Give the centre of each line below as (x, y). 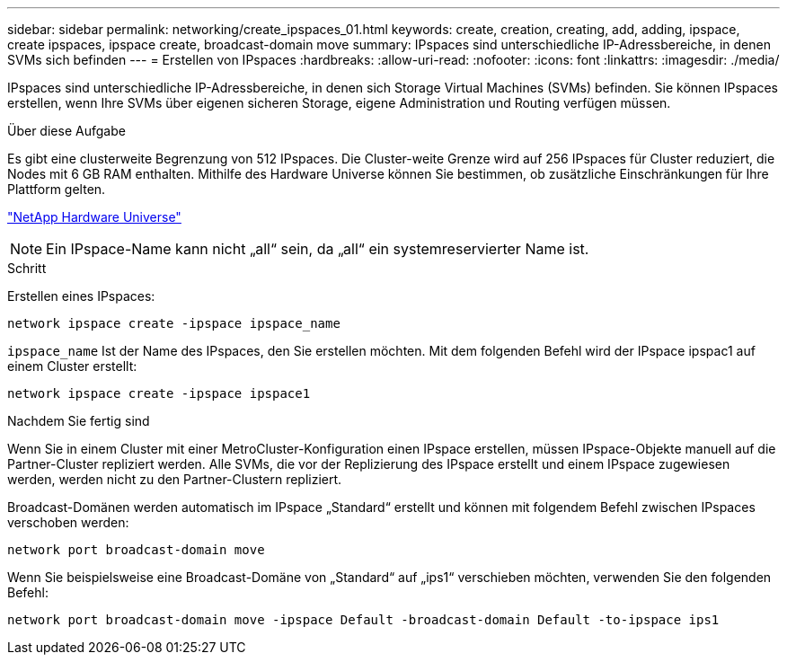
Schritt (27, 268)
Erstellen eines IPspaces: (81, 296)
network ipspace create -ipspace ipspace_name (174, 323)
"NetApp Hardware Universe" (94, 217)
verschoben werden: (68, 522)
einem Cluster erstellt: (72, 366)
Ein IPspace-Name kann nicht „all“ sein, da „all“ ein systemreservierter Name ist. (318, 249)
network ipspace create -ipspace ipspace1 (159, 393)
